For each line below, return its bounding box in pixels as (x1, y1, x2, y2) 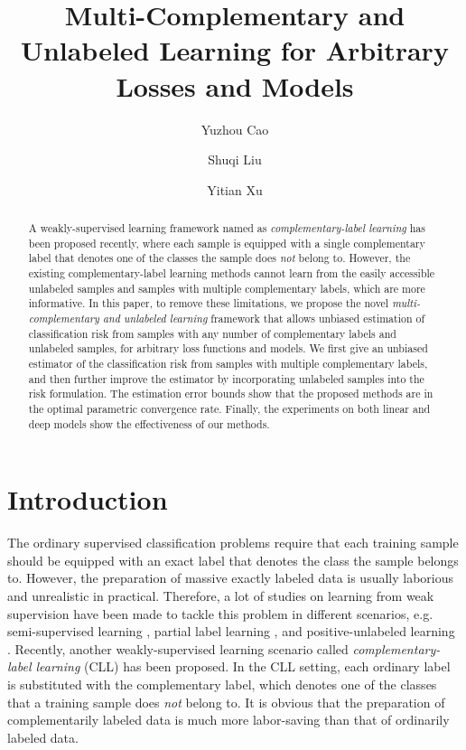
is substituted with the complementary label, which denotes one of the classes (7, 674, 437, 693)
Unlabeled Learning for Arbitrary (21, 32, 449, 69)
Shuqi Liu (208, 150, 262, 169)
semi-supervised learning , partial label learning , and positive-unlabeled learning (7, 622, 455, 641)
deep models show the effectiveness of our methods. (28, 416, 270, 431)
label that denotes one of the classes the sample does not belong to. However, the (28, 250, 411, 266)
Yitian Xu (207, 180, 263, 199)
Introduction (7, 481, 168, 518)
